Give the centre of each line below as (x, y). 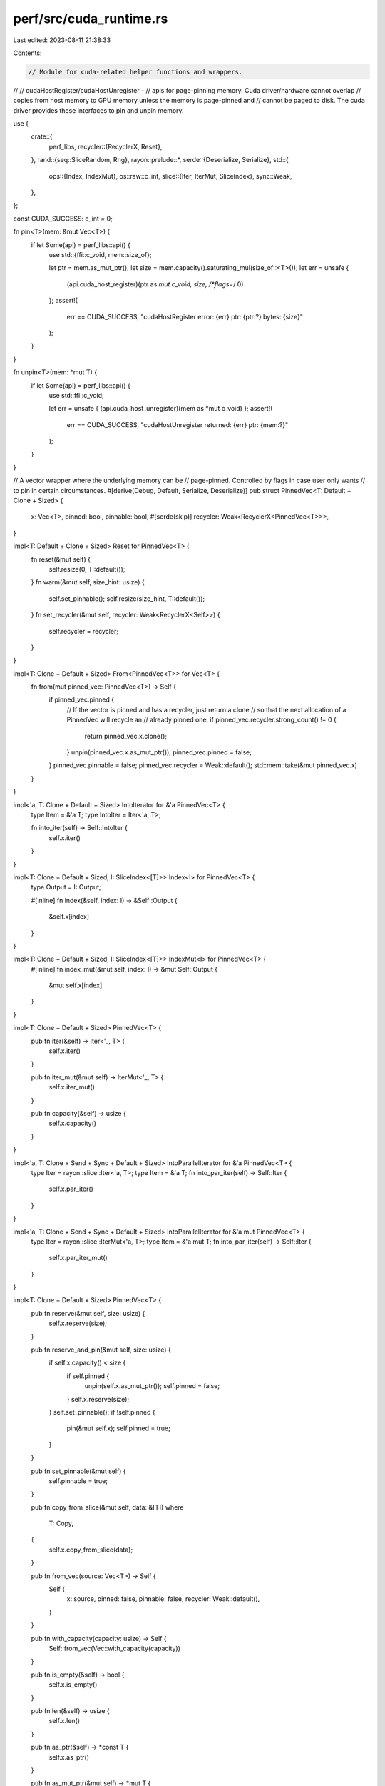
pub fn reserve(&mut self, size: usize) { (88, 1313)
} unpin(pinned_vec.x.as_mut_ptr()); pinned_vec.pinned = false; (159, 752)
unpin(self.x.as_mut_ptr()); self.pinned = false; (152, 1386)
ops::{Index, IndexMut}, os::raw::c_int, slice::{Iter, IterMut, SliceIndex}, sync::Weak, (170, 176)
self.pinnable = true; (78, 1481)
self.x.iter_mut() (72, 1087)
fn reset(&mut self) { (61, 559)
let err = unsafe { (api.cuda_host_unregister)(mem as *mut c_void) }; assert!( (161, 409)
